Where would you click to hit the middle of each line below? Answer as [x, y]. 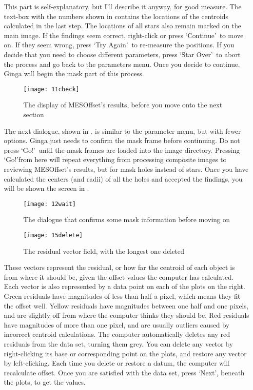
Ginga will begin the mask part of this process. [74, 73]
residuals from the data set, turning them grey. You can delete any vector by [118, 344]
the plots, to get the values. [45, 382]
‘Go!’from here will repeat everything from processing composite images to [115, 159]
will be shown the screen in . [47, 188]
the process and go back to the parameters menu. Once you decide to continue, [122, 64]
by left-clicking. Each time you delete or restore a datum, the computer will [117, 363]
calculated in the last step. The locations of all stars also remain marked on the [123, 26]
